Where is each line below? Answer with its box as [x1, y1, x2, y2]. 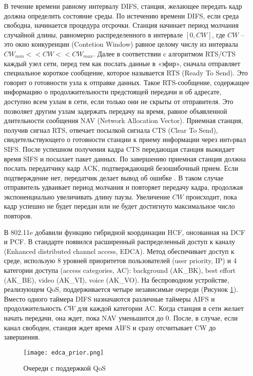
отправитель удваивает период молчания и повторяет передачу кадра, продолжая [4, 182, 243, 192]
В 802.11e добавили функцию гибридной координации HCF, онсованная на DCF [4, 227, 245, 237]
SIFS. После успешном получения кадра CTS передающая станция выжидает [4, 143, 235, 154]
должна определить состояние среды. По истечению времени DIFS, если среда [4, 10, 239, 20]
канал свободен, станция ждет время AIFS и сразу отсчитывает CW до [4, 322, 216, 332]
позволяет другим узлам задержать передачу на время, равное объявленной [4, 106, 227, 116]
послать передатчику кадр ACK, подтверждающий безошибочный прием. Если [4, 163, 238, 173]
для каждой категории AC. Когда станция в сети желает [78, 303, 244, 313]
